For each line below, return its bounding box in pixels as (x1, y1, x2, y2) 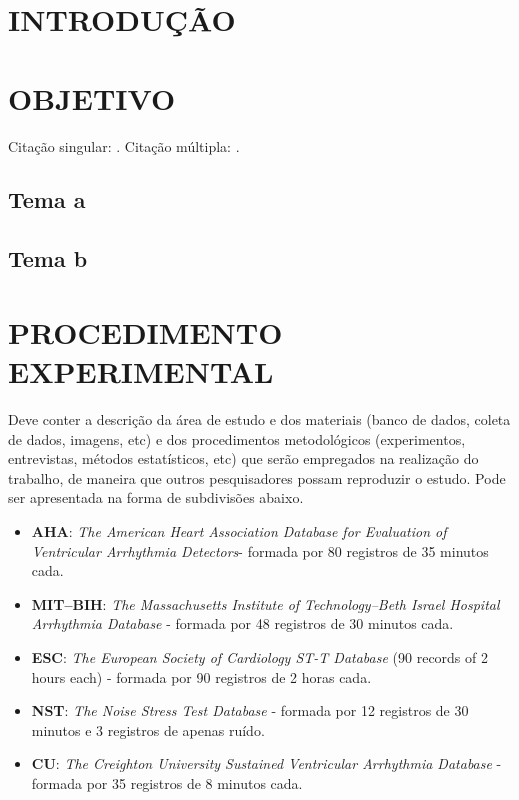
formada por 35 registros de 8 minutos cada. (31, 772, 303, 793)
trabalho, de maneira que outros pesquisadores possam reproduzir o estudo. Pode (8, 467, 506, 488)
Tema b (8, 243, 88, 274)
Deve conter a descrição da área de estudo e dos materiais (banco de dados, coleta (8, 408, 511, 429)
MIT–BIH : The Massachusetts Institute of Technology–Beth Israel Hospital (31, 593, 500, 614)
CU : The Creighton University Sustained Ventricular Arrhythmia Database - (31, 753, 502, 774)
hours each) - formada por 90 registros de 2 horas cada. (31, 666, 372, 687)
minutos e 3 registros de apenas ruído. (31, 719, 265, 740)
